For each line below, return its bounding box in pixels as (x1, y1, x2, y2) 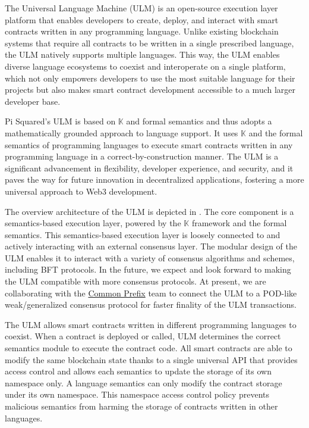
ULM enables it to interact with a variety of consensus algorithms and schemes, (5, 251, 295, 264)
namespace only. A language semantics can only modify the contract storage (5, 376, 282, 389)
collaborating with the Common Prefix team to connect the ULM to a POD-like (5, 286, 297, 299)
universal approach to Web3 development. (5, 185, 157, 197)
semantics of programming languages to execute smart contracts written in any (5, 138, 293, 151)
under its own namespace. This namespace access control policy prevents (5, 388, 270, 401)
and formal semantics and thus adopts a (126, 115, 272, 127)
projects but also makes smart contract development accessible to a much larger (5, 83, 296, 96)
